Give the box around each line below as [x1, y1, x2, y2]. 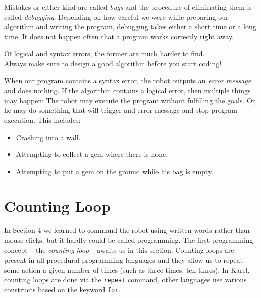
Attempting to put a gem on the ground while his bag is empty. [16, 165, 214, 176]
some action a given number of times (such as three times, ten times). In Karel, [4, 264, 250, 275]
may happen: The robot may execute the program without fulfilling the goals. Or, [4, 95, 257, 105]
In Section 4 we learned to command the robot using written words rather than [4, 225, 250, 235]
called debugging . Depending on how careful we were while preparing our [4, 11, 229, 22]
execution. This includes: [4, 114, 81, 125]
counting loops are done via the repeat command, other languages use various [4, 274, 247, 285]
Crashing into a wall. [16, 132, 81, 142]
